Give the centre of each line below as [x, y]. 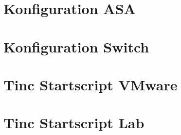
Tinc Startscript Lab [74, 123]
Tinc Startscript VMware [90, 84]
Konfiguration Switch [76, 46]
